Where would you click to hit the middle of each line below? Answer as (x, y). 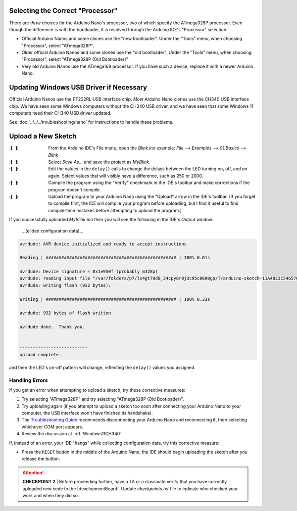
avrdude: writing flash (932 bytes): (65, 285)
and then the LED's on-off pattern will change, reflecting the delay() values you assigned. (102, 367)
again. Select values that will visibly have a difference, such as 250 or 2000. (126, 176)
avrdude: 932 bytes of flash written (65, 313)
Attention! (33, 472)
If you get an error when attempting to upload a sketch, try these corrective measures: (97, 390)
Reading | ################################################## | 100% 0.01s (115, 258)
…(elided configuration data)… (52, 231)
